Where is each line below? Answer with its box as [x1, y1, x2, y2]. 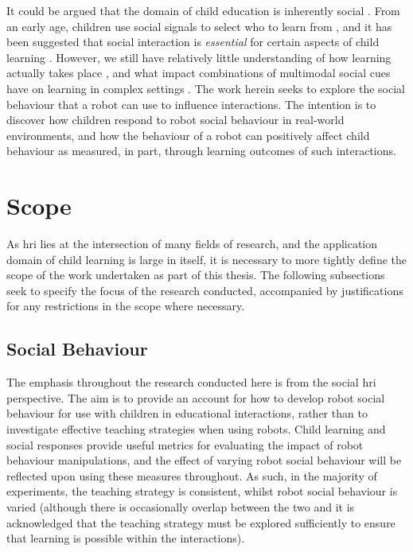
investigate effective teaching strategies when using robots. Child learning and [6, 421, 386, 437]
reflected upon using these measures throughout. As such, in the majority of [6, 467, 377, 484]
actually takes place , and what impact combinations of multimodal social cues [6, 64, 391, 81]
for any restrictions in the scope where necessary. [6, 297, 245, 314]
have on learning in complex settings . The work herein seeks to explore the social [6, 80, 406, 96]
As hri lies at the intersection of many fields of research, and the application [6, 235, 378, 252]
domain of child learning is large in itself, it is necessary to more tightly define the [6, 251, 407, 267]
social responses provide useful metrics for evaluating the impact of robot [6, 436, 364, 453]
